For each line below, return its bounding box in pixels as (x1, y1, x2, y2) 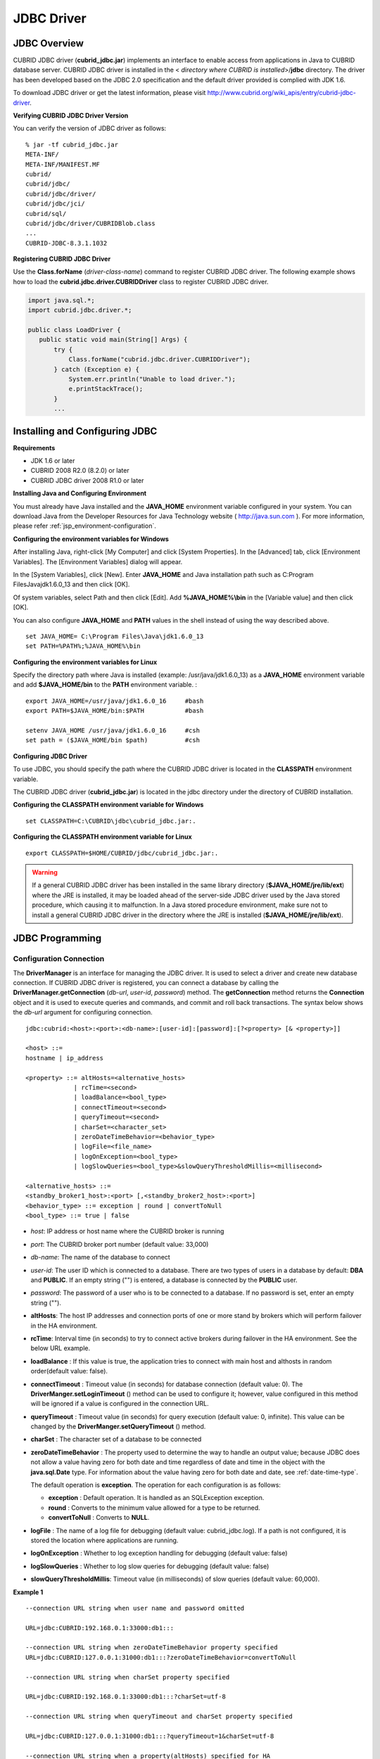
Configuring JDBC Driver (13, 751, 88, 760)
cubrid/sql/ (25, 210, 67, 217)
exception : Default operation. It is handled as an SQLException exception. (48, 1494, 265, 1502)
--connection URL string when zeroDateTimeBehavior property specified (25, 1644, 278, 1651)
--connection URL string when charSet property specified (25, 1673, 230, 1681)
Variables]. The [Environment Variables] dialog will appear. (13, 557, 183, 566)
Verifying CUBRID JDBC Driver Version (13, 111, 129, 120)
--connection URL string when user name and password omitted (25, 1604, 245, 1612)
